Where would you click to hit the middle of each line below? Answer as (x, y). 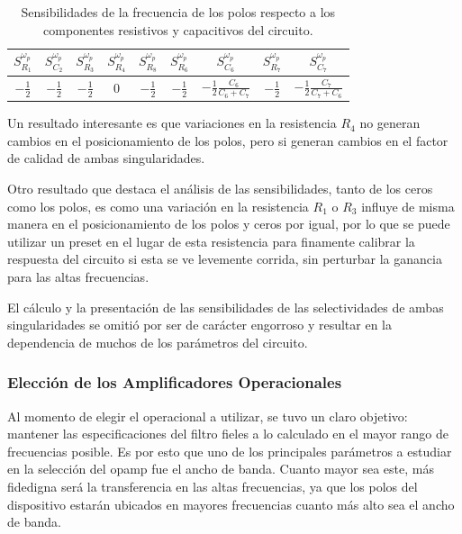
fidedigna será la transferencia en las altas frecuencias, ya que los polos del (213, 486)
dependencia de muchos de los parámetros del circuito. (158, 342)
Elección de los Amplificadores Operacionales (175, 382)
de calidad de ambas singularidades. (106, 158)
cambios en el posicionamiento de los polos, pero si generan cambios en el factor (228, 140)
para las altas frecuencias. (78, 276)
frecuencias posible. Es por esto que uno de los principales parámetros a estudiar (230, 451)
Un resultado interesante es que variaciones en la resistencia (172, 123)
